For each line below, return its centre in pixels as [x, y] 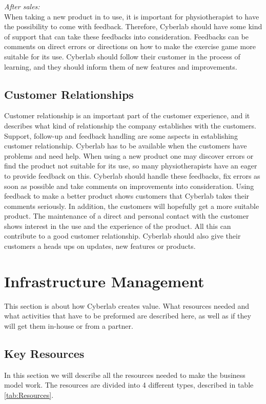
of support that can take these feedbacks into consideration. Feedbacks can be [127, 36]
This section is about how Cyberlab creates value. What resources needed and [127, 305]
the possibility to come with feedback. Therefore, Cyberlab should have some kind [133, 26]
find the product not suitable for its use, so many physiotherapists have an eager [131, 166]
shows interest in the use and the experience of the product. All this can [118, 226]
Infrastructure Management [104, 281]
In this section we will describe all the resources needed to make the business [125, 375]
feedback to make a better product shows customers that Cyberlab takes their [127, 196]
